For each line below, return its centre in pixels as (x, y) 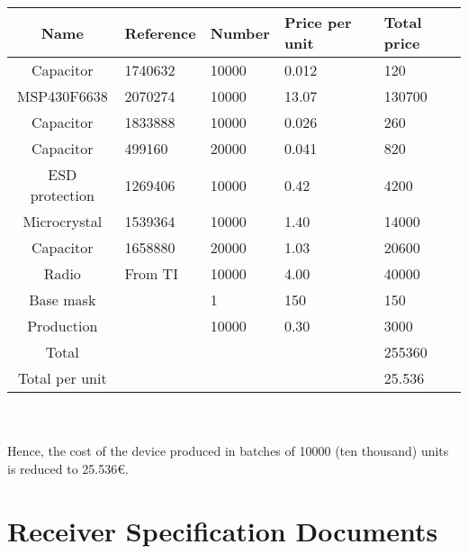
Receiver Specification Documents (223, 530)
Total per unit (62, 378)
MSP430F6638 (62, 96)
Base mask (63, 300)
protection (62, 195)
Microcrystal (63, 221)
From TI (151, 273)
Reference (160, 32)
